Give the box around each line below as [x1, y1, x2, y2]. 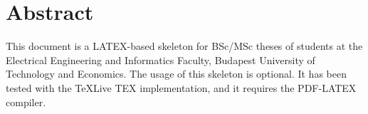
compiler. [6, 94, 46, 109]
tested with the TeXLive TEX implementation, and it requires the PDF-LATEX [6, 80, 357, 95]
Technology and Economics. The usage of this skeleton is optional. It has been [6, 66, 347, 81]
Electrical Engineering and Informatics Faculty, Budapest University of [6, 52, 315, 67]
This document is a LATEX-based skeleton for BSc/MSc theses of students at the [6, 38, 363, 53]
